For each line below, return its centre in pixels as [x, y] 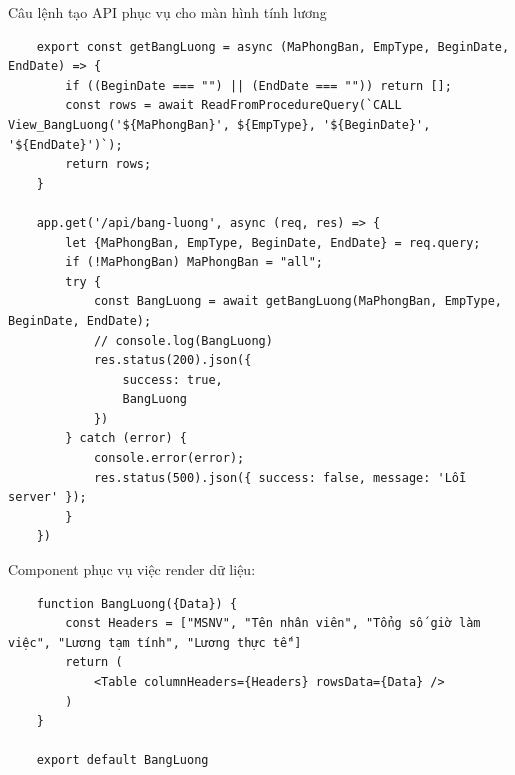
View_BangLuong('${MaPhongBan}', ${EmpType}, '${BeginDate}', [219, 124]
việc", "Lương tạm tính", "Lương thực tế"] [155, 642]
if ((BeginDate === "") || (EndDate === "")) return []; [258, 85]
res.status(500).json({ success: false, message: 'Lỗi [280, 477]
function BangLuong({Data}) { [137, 603]
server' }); [47, 497]
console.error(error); [169, 458]
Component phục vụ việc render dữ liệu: [132, 569]
